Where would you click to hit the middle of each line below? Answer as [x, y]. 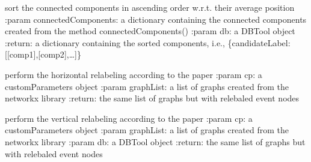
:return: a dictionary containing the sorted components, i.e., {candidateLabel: [148, 42]
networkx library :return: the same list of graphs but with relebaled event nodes [152, 98]
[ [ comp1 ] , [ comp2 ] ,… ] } [43, 54]
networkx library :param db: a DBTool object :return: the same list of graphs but [155, 141]
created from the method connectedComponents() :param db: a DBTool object [150, 31]
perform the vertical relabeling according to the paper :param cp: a [129, 118]
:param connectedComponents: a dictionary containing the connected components [156, 19]
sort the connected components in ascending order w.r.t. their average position [150, 7]
